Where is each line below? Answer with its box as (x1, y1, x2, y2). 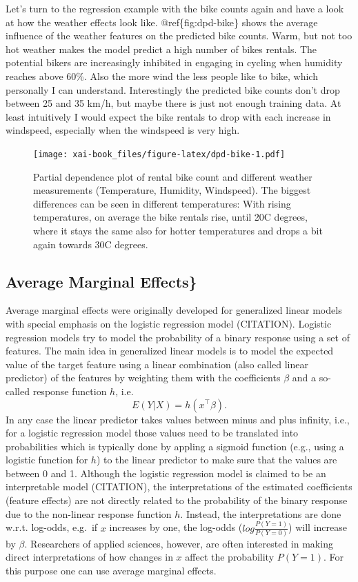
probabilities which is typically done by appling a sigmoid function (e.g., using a (6, 439, 344, 453)
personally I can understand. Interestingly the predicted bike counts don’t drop (6, 82, 340, 97)
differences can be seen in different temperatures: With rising (33, 196, 291, 210)
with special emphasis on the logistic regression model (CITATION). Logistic (6, 316, 332, 330)
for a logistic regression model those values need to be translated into (6, 425, 299, 440)
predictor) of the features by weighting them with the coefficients (6, 370, 281, 385)
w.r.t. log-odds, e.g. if (6, 520, 98, 534)
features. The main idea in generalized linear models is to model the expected (6, 343, 334, 358)
